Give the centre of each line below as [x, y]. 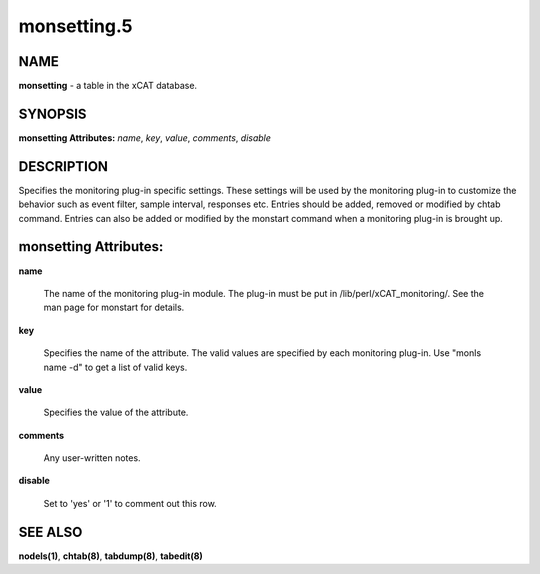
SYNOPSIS [52, 113]
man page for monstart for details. [114, 307]
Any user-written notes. [92, 458]
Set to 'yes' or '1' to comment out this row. [130, 503]
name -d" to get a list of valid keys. [115, 367]
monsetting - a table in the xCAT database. [108, 86]
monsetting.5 [76, 26]
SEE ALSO [50, 531]
